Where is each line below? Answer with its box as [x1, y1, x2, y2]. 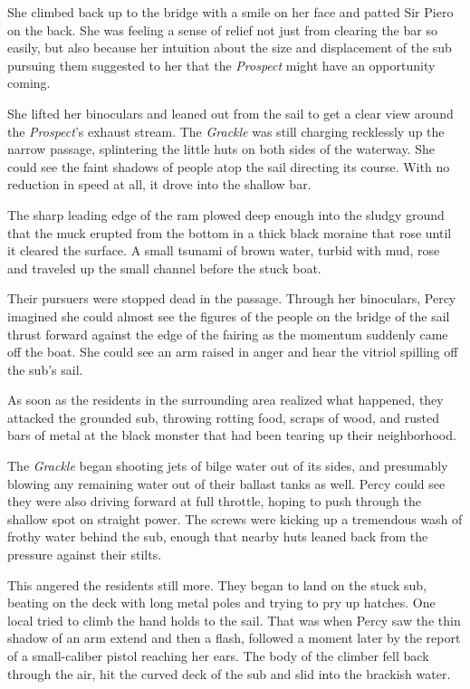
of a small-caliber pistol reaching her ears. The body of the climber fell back [7, 646, 429, 665]
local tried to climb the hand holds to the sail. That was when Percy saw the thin [7, 610, 461, 629]
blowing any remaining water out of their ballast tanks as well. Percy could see [7, 474, 446, 493]
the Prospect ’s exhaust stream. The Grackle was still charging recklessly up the [7, 121, 445, 140]
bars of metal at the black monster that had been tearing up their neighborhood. [7, 426, 456, 445]
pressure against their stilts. [7, 545, 162, 564]
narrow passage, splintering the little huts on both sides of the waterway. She [7, 139, 435, 158]
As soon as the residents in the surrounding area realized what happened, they [7, 390, 444, 409]
